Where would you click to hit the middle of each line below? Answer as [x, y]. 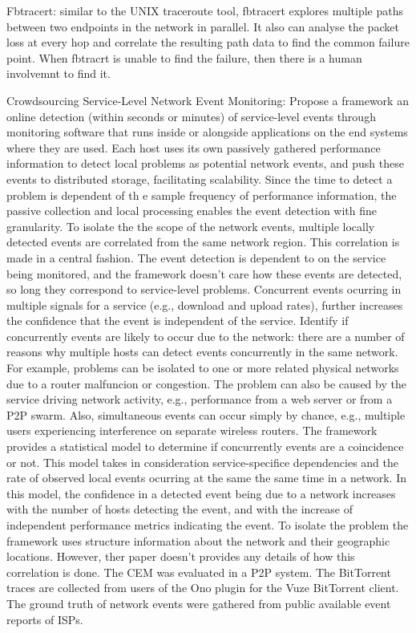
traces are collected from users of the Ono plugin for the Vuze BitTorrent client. [203, 588]
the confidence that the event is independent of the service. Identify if [178, 321]
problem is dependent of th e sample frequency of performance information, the [202, 195]
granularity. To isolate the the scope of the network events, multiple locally [191, 226]
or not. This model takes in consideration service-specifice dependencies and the [202, 462]
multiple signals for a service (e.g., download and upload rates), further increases [205, 304]
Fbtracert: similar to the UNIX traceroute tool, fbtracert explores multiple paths [205, 10]
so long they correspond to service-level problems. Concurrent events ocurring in [204, 289]
